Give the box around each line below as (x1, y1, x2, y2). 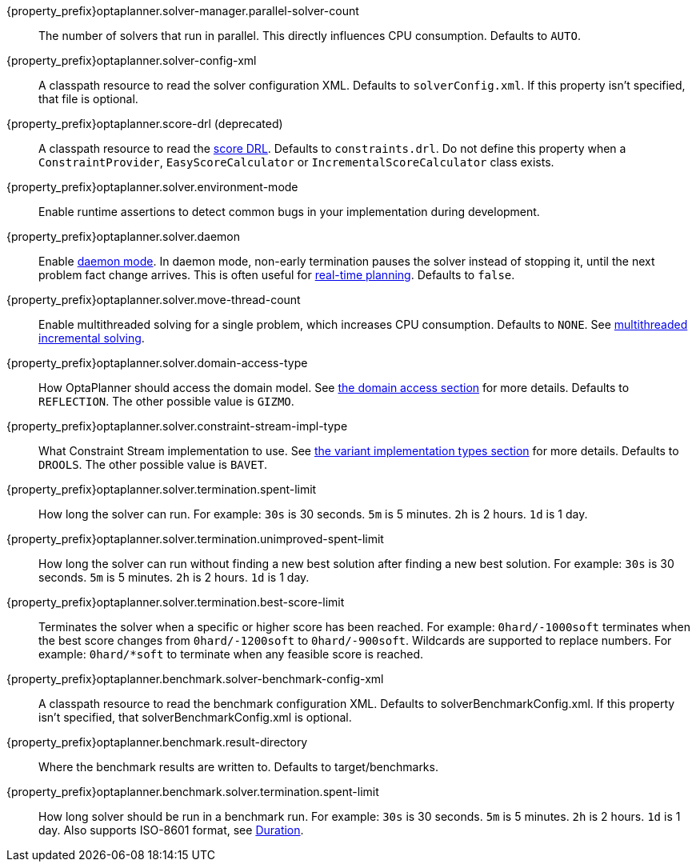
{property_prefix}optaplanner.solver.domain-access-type (6, 356, 308, 370)
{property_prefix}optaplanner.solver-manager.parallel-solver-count (6, 4, 359, 18)
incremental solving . (38, 331, 145, 345)
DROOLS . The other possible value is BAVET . (38, 458, 268, 471)
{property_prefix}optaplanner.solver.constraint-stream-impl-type (6, 419, 348, 433)
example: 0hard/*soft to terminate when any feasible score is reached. (38, 647, 424, 661)
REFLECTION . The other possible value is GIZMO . (38, 394, 294, 408)
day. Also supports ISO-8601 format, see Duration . (38, 823, 304, 837)
